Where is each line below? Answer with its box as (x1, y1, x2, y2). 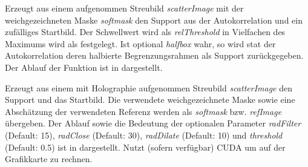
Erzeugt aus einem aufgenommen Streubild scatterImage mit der (5, 2, 244, 14)
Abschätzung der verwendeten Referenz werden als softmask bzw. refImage (5, 105, 282, 117)
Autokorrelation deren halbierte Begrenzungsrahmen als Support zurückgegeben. (5, 49, 304, 62)
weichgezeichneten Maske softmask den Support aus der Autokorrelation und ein (5, 13, 303, 26)
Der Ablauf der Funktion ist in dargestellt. (5, 61, 163, 73)
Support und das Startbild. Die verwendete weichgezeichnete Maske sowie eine (5, 93, 295, 106)
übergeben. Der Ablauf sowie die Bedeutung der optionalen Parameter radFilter (5, 117, 301, 129)
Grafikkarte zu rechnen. (5, 152, 93, 165)
